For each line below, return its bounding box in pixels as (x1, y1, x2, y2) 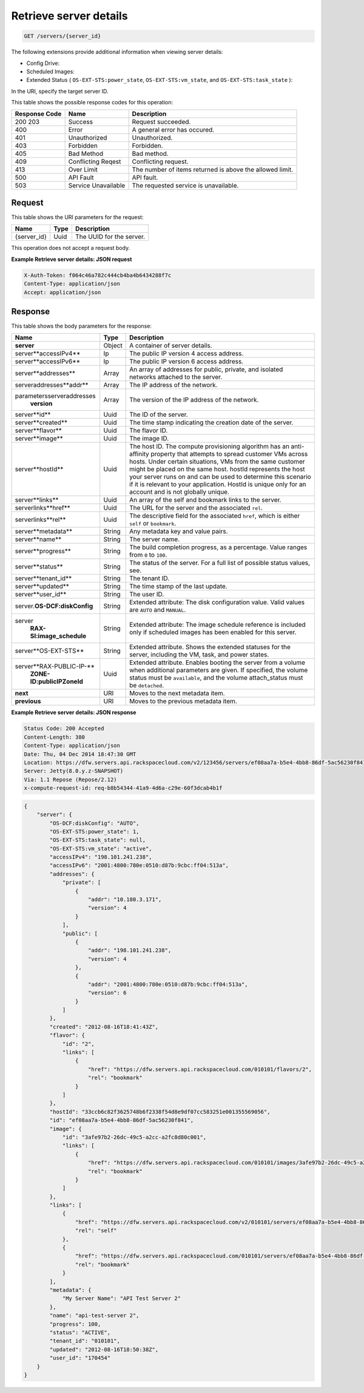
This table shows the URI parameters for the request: (11, 213, 144, 221)
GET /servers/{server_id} (24, 33, 101, 39)
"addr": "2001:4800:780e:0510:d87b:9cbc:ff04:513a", (88, 980, 248, 988)
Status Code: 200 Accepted (24, 725, 104, 732)
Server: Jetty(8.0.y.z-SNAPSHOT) (24, 767, 124, 775)
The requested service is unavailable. (132, 181, 239, 190)
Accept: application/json (24, 289, 101, 295)
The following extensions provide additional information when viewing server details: (11, 49, 223, 56)
